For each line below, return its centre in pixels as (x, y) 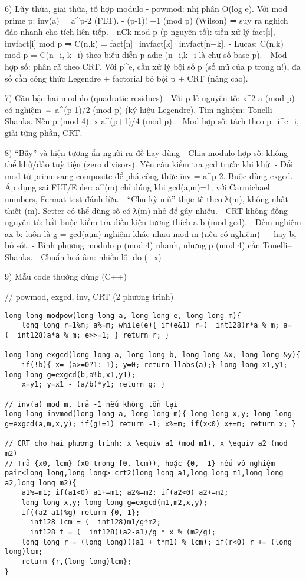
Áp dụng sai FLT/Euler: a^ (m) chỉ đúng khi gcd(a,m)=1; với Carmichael (137, 187)
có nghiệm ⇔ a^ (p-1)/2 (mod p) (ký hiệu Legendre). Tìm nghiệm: (125, 109)
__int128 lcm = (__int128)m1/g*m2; (91, 522)
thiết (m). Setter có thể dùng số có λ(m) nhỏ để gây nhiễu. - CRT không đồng (146, 210)
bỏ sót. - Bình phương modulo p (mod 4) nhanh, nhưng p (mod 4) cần (133, 245)
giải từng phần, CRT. (44, 132)
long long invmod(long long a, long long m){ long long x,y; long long (148, 414)
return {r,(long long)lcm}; (76, 562)
